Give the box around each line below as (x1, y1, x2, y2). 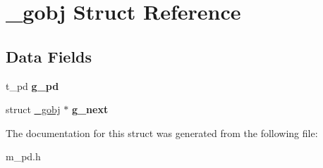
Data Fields (6, 45, 92, 67)
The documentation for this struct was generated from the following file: (6, 125, 318, 140)
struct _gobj (6, 102, 61, 117)
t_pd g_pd (6, 78, 59, 93)
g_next (71, 102, 109, 117)
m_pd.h (6, 149, 41, 164)
